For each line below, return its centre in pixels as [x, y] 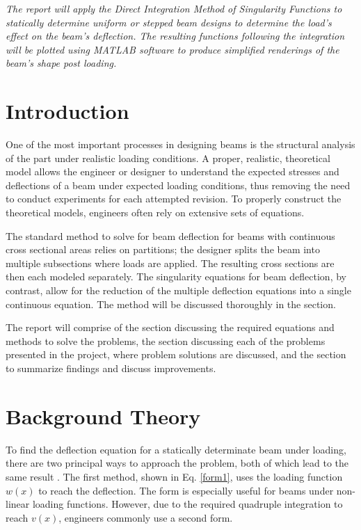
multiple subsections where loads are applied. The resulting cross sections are [170, 263]
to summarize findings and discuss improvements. [111, 368]
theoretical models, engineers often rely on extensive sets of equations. [155, 212]
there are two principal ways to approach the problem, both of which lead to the [177, 463]
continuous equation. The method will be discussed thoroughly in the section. [171, 304]
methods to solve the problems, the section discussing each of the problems [166, 340]
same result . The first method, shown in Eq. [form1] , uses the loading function [174, 476]
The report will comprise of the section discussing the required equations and [170, 327]
